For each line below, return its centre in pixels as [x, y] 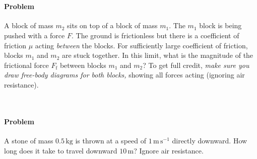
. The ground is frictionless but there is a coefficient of [155, 35]
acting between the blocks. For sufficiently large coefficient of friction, [141, 45]
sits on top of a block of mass [112, 25]
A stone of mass [29, 140]
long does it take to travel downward [61, 150]
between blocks [83, 65]
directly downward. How [210, 140]
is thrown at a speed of [111, 140]
